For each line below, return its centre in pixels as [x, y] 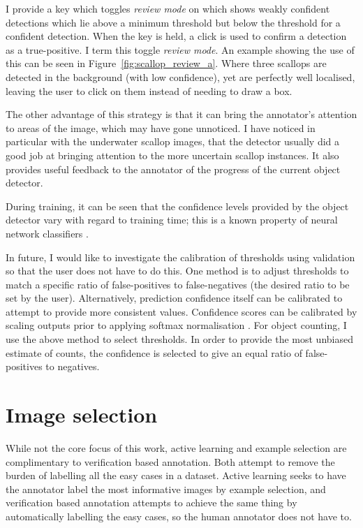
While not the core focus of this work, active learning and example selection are [176, 447]
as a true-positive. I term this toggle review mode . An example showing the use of [180, 49]
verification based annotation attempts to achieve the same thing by [151, 503]
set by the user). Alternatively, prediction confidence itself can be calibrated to [174, 298]
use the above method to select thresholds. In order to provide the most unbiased [179, 339]
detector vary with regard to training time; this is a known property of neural [172, 220]
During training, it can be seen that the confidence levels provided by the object [177, 206]
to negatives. [73, 366]
